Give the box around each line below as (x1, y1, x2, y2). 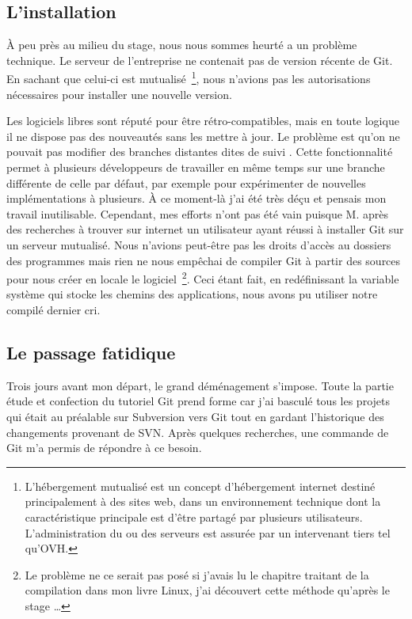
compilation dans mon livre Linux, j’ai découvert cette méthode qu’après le (25, 582, 390, 598)
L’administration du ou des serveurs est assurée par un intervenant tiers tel (25, 524, 391, 541)
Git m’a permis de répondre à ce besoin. (6, 439, 202, 456)
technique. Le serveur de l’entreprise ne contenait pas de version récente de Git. (6, 51, 393, 68)
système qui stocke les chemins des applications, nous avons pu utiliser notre (6, 286, 378, 302)
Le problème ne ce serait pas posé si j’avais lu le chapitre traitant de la (25, 566, 369, 583)
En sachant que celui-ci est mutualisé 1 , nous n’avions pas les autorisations (6, 68, 371, 87)
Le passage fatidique (6, 340, 176, 364)
